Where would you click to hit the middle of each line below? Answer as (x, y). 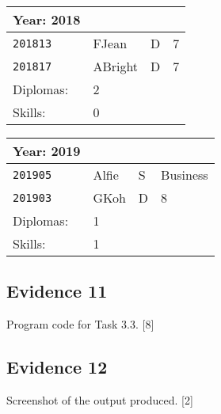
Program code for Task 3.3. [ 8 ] (80, 324)
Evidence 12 (57, 367)
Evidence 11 (57, 291)
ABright (116, 66)
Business (185, 175)
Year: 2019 (47, 151)
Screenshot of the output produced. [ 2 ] (100, 400)
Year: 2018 (47, 19)
